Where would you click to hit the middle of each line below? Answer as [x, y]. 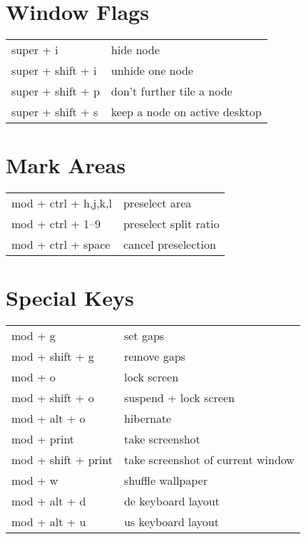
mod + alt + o [49, 419]
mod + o [34, 377]
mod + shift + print [62, 460]
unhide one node [152, 71]
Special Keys [70, 298]
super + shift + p [56, 91]
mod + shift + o [53, 398]
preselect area [157, 203]
